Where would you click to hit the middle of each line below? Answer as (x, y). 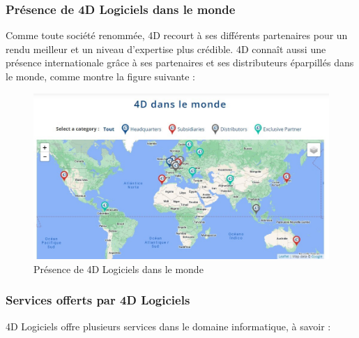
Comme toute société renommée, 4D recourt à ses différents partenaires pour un (177, 35)
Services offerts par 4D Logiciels (98, 300)
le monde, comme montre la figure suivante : (100, 76)
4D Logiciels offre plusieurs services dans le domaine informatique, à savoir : (168, 326)
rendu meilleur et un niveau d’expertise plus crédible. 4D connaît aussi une (166, 49)
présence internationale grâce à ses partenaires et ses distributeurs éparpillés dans (180, 63)
